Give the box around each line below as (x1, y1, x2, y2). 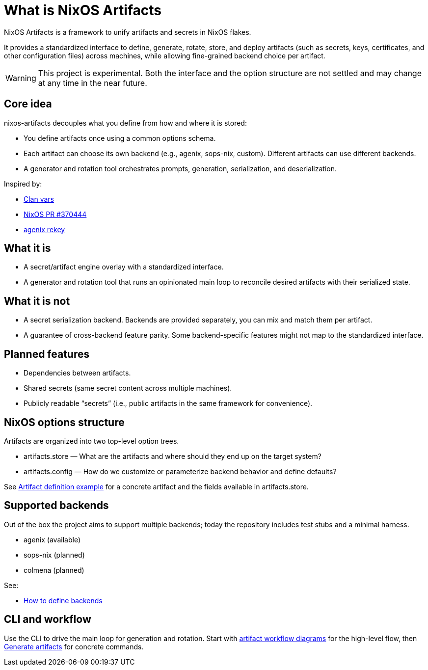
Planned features (4, 348, 90, 360)
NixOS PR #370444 (24, 210, 87, 218)
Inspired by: (4, 179, 42, 188)
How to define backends (24, 596, 103, 605)
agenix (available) (24, 535, 80, 544)
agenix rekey (24, 225, 65, 234)
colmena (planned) (24, 565, 84, 574)
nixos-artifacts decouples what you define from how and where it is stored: (4, 118, 247, 127)
